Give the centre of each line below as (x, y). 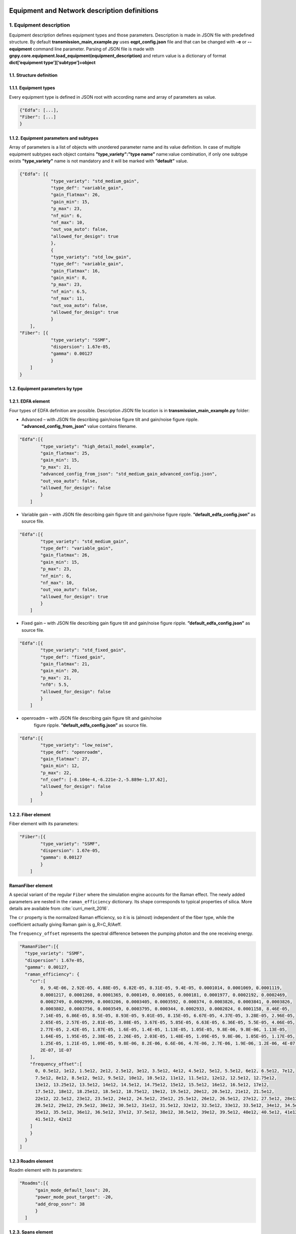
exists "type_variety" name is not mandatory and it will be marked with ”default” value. (99, 161)
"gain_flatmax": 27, (65, 759)
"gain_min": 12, (60, 766)
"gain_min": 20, (60, 671)
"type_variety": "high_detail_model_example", (97, 446)
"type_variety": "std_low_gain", (91, 257)
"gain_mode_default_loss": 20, (73, 1190)
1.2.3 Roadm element (31, 1161)
